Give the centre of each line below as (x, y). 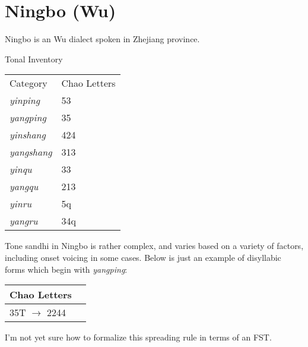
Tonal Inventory (34, 59)
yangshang (31, 152)
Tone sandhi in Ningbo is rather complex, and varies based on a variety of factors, (154, 246)
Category (28, 83)
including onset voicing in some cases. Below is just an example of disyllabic (143, 257)
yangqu (24, 187)
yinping (25, 100)
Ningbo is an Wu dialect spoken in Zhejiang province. (102, 39)
